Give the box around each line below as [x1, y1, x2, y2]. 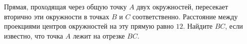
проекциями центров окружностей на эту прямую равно [4, 21, 174, 31]
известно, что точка [4, 30, 63, 41]
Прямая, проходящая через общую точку [4, 1, 127, 11]
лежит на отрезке [73, 30, 125, 41]
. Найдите [183, 21, 213, 31]
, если [225, 21, 243, 31]
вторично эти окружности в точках [4, 11, 110, 21]
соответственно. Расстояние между [132, 11, 238, 21]
